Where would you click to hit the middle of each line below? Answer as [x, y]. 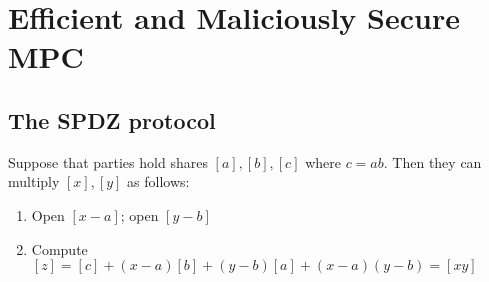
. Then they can [432, 161]
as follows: [158, 181]
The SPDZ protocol [112, 119]
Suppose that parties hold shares [108, 161]
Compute [59, 248]
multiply [34, 181]
